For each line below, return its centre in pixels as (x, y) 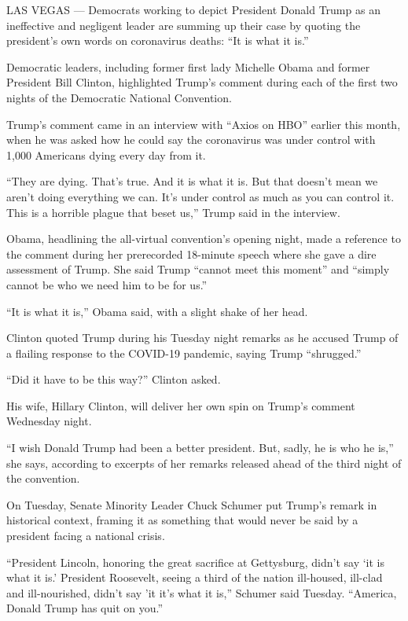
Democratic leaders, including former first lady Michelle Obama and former (188, 66)
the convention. (43, 478)
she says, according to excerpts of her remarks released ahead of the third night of (204, 463)
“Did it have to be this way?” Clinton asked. (114, 379)
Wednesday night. (49, 421)
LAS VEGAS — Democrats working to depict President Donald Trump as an (193, 9)
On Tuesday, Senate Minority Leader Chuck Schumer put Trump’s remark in (192, 504)
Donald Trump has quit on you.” (85, 608)
